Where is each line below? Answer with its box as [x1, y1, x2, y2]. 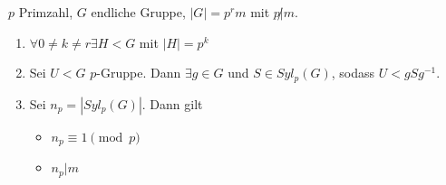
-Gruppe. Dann [96, 63, 181, 82]
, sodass [331, 63, 375, 82]
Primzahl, [18, 3, 73, 21]
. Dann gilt [141, 94, 203, 113]
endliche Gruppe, [91, 3, 186, 21]
